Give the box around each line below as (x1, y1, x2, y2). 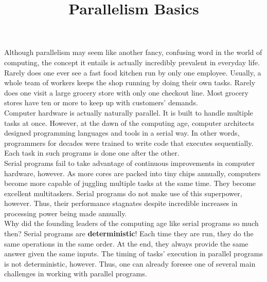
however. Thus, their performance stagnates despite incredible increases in (4, 198, 238, 209)
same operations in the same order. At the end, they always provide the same (4, 238, 248, 249)
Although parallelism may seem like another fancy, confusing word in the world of (4, 47, 262, 58)
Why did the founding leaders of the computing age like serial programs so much (4, 218, 259, 229)
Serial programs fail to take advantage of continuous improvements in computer (4, 157, 255, 168)
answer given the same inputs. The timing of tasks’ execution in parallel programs (4, 248, 263, 259)
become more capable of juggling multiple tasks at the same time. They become (4, 178, 256, 189)
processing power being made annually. (4, 208, 127, 218)
